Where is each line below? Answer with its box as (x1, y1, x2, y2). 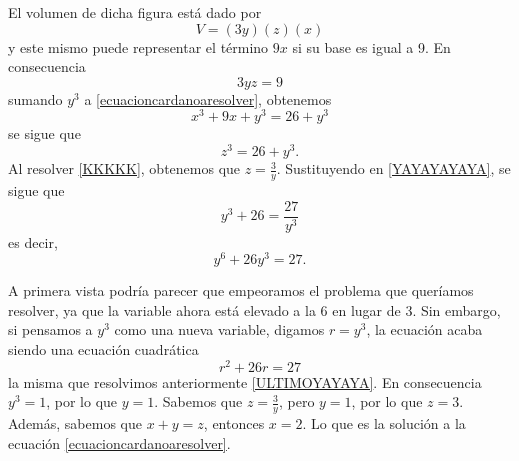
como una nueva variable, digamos (114, 319, 325, 340)
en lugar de (332, 299, 401, 320)
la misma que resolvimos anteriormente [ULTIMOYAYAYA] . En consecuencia (8, 371, 482, 392)
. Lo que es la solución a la (302, 413, 466, 434)
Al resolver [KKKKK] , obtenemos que (8, 158, 241, 179)
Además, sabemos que (8, 413, 142, 434)
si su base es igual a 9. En (292, 36, 451, 57)
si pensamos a (8, 319, 93, 340)
